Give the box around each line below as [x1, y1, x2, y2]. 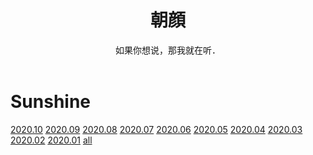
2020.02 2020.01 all [10, 134, 93, 146]
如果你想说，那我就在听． [115, 44, 221, 56]
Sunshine [10, 90, 92, 113]
